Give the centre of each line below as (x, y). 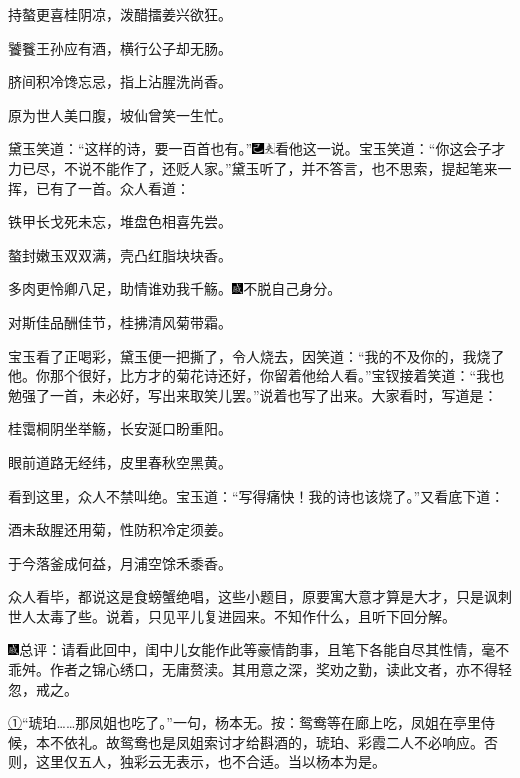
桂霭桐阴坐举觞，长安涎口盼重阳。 (120, 428)
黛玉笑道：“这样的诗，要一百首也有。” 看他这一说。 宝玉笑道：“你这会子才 (257, 148)
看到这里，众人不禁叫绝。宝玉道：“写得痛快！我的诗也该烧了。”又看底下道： (256, 495)
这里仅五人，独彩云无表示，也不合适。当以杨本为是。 (210, 761)
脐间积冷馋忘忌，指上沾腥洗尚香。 (120, 81)
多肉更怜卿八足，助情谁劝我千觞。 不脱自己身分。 (175, 288)
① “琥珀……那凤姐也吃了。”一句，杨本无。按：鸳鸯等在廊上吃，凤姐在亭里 (244, 722)
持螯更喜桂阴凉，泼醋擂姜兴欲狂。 (120, 14)
